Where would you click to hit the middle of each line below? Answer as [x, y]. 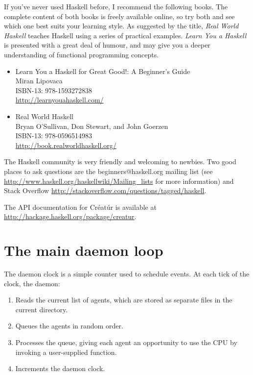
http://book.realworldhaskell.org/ [66, 145]
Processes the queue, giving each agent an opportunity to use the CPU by [126, 342]
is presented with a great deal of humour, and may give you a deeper [107, 45]
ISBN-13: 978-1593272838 [54, 90]
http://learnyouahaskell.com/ [59, 100]
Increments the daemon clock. [60, 368]
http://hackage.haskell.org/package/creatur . [70, 216]
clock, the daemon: [32, 283]
